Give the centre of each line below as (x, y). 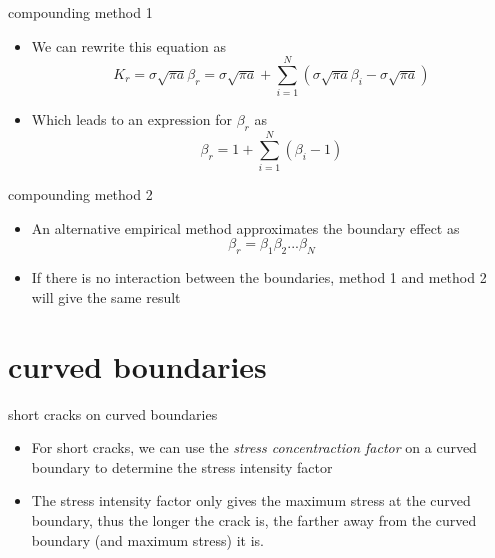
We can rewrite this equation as (129, 45)
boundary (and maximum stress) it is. (147, 539)
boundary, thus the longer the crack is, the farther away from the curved (254, 519)
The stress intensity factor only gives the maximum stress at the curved (251, 500)
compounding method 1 (80, 12)
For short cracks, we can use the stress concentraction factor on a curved (254, 447)
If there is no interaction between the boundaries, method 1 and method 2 (259, 277)
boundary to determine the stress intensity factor (182, 466)
